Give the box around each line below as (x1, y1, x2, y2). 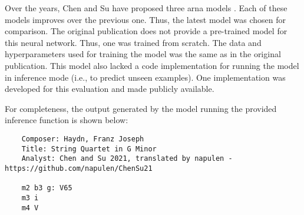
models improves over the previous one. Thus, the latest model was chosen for (5, 13, 286, 25)
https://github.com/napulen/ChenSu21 (5, 164, 153, 173)
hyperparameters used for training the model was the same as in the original (5, 48, 281, 60)
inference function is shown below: (5, 114, 128, 126)
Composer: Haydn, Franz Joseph (21, 134, 144, 143)
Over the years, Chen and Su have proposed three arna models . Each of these (5, 2, 288, 14)
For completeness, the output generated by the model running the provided (5, 102, 277, 114)
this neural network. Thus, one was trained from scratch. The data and (5, 36, 262, 48)
